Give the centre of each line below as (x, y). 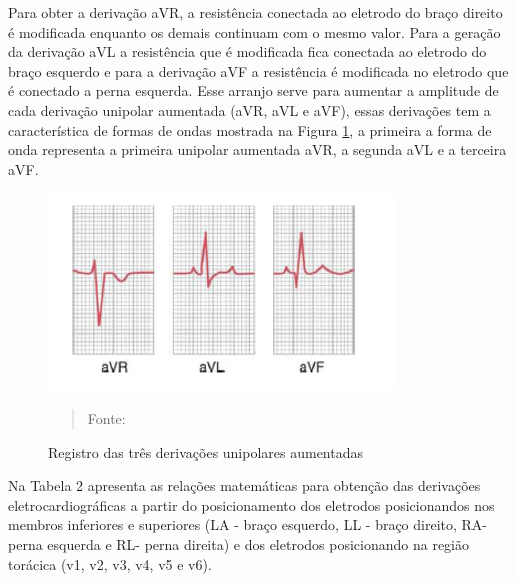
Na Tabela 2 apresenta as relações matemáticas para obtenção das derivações (244, 485)
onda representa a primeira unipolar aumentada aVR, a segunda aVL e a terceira (257, 149)
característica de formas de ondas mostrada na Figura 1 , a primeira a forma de (250, 129)
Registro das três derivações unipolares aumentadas (206, 451)
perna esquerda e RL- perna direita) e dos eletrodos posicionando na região (238, 543)
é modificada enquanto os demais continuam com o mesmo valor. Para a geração (254, 31)
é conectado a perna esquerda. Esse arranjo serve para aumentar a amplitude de (253, 90)
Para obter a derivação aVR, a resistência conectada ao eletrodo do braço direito (255, 12)
